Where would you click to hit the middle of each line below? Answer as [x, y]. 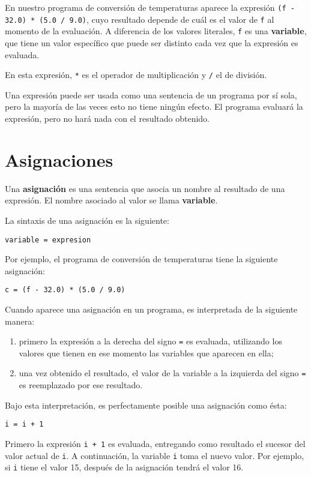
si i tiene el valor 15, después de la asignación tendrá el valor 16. [124, 467]
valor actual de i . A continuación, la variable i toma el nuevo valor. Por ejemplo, [155, 455]
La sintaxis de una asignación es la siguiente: [87, 220]
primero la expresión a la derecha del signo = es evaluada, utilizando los [150, 341]
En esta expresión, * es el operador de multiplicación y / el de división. [136, 75]
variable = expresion [48, 240]
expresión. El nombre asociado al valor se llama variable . [111, 200]
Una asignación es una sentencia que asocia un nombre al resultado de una [145, 188]
